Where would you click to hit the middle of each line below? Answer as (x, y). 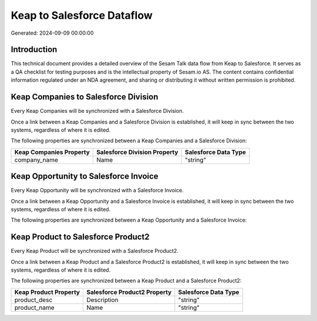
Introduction (34, 50)
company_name (36, 160)
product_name (35, 307)
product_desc (33, 300)
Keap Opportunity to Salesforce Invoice (85, 176)
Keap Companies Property (52, 152)
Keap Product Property (47, 292)
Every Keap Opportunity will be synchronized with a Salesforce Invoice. (97, 190)
